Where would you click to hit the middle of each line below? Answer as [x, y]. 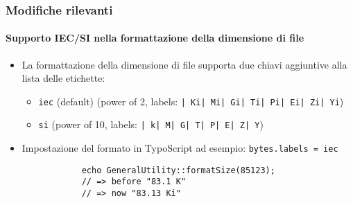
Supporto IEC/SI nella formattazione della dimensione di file [155, 38]
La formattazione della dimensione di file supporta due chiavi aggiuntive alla [184, 64]
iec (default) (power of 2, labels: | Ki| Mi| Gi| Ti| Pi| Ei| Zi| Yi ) [191, 101]
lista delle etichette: [63, 78]
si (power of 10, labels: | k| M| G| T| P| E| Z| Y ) [151, 124]
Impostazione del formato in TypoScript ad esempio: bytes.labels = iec [180, 148]
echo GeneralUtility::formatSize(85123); [178, 170]
